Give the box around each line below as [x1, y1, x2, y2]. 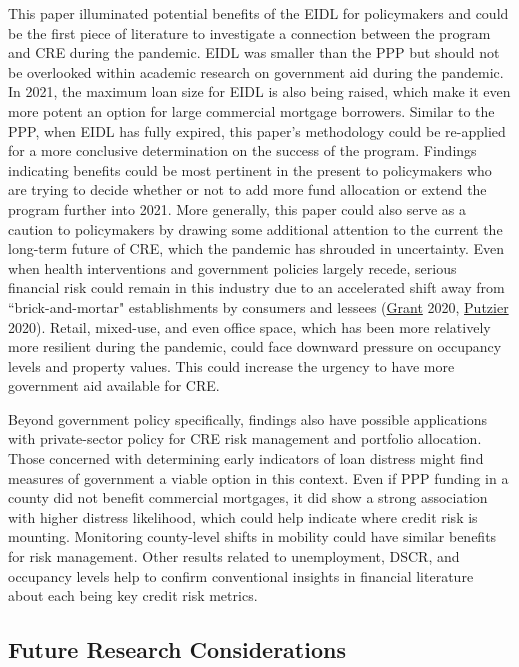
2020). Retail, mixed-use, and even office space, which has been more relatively [8, 316, 491, 337]
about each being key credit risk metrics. [8, 585, 258, 606]
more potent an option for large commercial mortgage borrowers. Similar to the [8, 100, 495, 121]
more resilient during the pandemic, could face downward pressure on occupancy [8, 336, 502, 357]
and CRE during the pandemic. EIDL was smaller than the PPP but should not [8, 42, 500, 63]
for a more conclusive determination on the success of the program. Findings [8, 140, 477, 161]
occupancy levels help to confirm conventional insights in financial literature [8, 565, 474, 586]
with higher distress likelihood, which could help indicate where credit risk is [8, 506, 478, 527]
